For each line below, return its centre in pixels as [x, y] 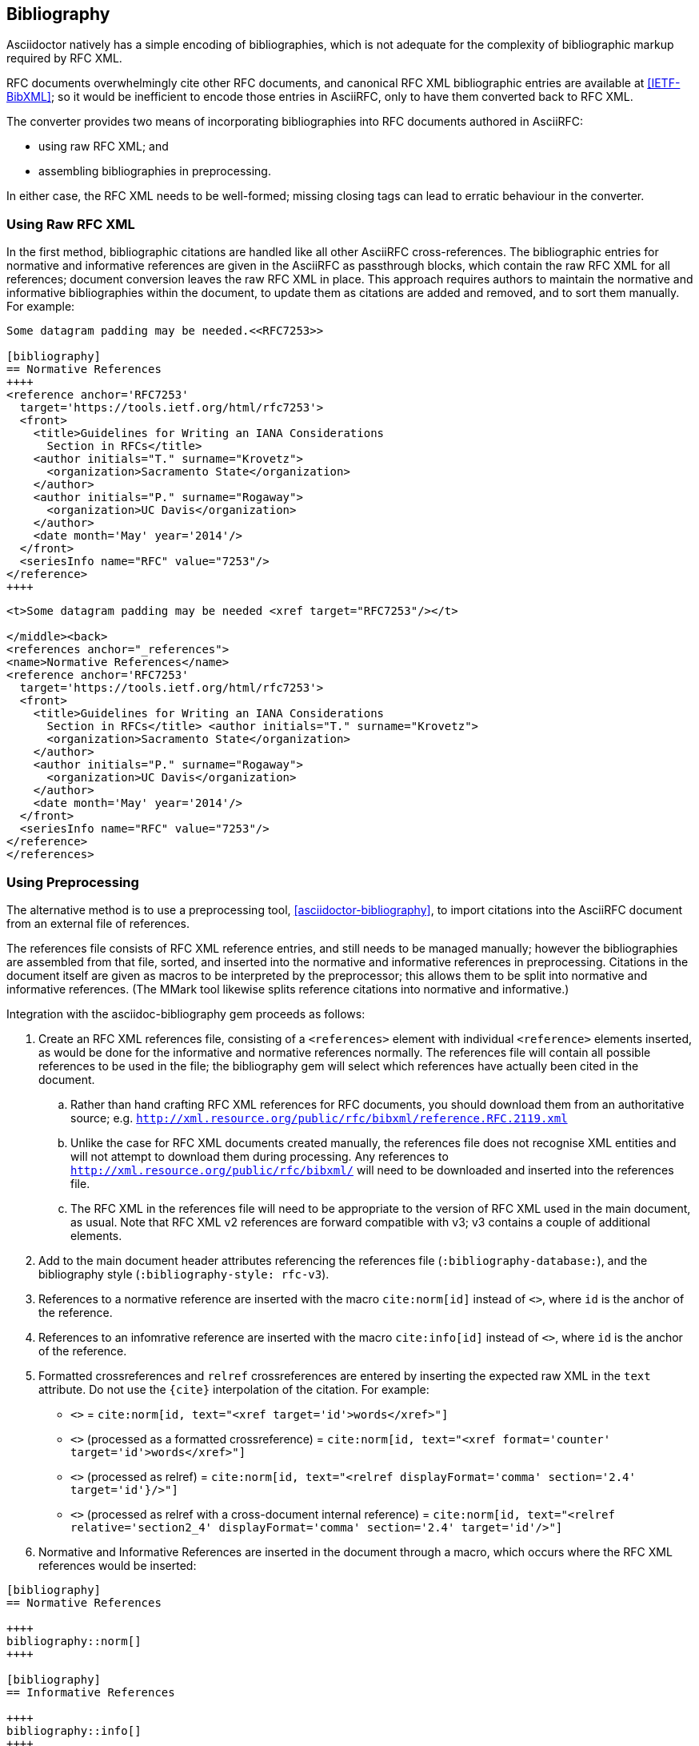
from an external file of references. [98, 923]
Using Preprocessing [73, 882]
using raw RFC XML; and [104, 147]
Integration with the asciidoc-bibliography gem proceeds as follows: [186, 1013]
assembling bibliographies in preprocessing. [155, 171]
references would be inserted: [118, 1565]
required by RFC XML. [64, 58]
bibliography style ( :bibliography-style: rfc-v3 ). [184, 1274]
